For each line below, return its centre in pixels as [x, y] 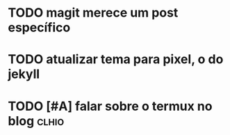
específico [39, 27]
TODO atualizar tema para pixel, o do [116, 59]
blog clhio [36, 121]
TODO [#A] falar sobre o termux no [110, 106]
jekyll [24, 74]
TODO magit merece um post [93, 13]
